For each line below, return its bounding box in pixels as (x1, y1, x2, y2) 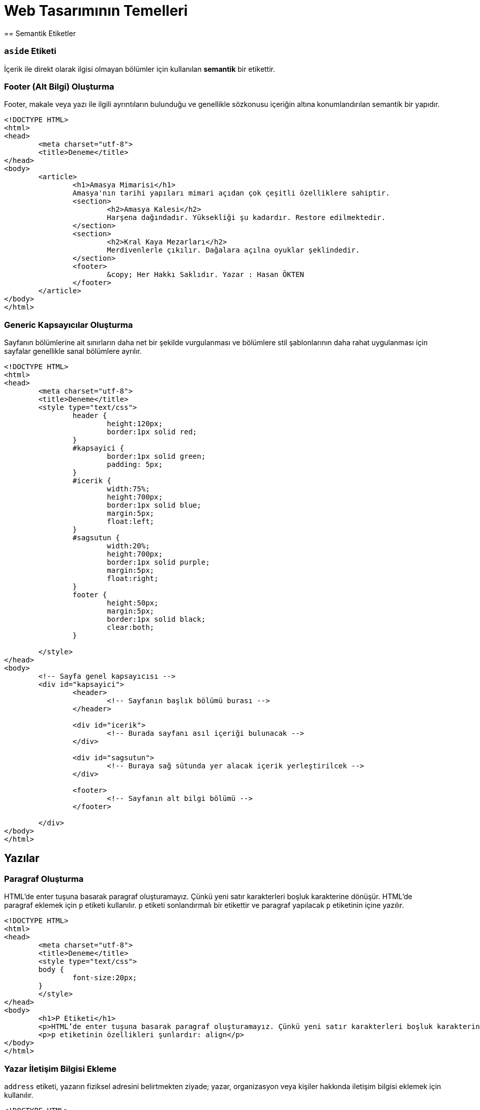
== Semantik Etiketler (4, 29, 76, 38)
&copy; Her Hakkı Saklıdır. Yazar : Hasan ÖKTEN (107, 270, 305, 279)
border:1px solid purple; (107, 558, 210, 566)
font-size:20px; (72, 974, 137, 982)
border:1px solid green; (107, 452, 206, 460)
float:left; (107, 517, 155, 525)
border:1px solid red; (107, 428, 197, 436)
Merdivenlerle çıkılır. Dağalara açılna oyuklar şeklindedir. (107, 246, 360, 255)
